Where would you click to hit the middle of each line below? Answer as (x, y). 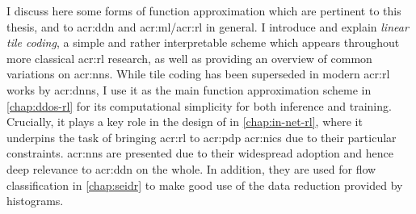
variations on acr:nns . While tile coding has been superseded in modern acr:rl (198, 74)
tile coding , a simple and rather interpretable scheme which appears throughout (203, 42)
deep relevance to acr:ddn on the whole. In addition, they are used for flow (191, 168)
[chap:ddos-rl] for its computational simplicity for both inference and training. (199, 105)
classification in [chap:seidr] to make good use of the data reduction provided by (205, 185)
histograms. (35, 201)
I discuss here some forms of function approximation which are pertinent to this (204, 10)
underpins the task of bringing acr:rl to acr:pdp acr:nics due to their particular (202, 137)
